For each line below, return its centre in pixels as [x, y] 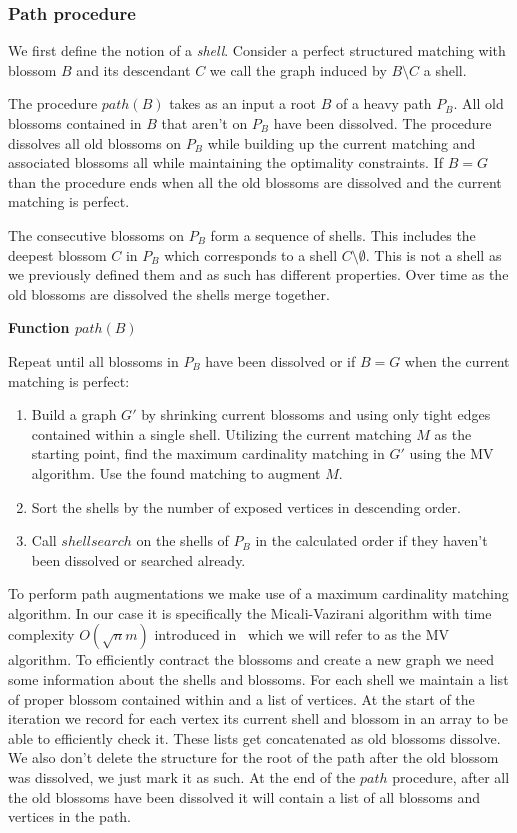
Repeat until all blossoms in [93, 360]
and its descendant [133, 69]
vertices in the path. [70, 816]
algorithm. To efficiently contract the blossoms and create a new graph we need [251, 659]
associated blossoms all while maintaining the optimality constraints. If [225, 162]
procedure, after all [451, 777]
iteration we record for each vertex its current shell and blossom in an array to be [258, 718]
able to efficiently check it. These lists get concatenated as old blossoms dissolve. [254, 737]
